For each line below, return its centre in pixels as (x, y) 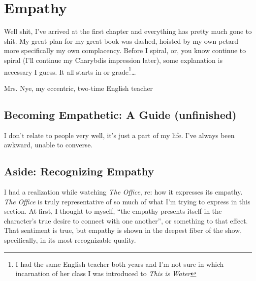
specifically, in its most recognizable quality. (70, 239)
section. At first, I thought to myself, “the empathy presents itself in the (113, 211)
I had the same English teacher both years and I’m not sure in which (120, 264)
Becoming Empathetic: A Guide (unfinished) (120, 114)
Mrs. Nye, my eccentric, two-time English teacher (79, 88)
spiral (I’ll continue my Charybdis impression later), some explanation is (113, 60)
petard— (232, 41)
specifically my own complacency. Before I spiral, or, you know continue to (134, 50)
